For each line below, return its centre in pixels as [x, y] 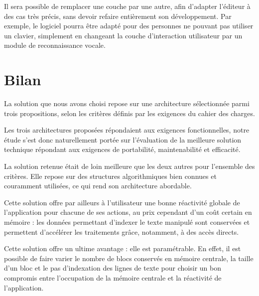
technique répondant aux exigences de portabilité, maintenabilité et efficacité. [122, 149]
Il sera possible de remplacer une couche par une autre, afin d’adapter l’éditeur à [127, 6]
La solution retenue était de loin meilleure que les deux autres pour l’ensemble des [129, 166]
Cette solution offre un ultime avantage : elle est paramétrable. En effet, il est [123, 248]
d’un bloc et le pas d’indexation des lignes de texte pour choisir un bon [113, 268]
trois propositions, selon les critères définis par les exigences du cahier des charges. [129, 113]
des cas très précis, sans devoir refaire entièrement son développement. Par [118, 16]
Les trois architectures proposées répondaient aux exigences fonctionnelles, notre [127, 130]
